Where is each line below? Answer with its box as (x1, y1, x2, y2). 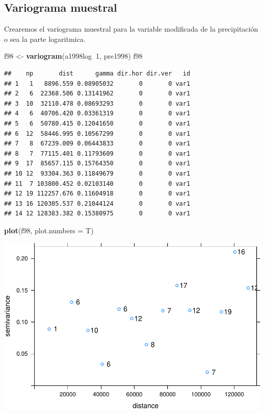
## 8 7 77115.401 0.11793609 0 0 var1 (4, 150, 191, 157)
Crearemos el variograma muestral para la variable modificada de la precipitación (4, 23, 258, 34)
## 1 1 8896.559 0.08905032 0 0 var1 (4, 80, 191, 87)
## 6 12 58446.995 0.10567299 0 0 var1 (4, 130, 191, 137)
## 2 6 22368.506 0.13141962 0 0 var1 (4, 90, 191, 98)
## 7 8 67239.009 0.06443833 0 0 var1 (4, 140, 191, 148)
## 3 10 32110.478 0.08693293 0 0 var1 (4, 100, 191, 107)
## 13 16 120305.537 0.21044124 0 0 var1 (4, 200, 191, 207)
